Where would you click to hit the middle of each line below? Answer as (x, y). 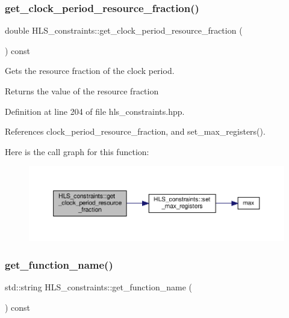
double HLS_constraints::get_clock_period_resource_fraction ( (124, 30)
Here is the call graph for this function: (77, 151)
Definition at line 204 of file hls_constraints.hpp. (95, 111)
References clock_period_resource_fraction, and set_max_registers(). (135, 131)
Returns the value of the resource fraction (82, 91)
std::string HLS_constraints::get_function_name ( (98, 287)
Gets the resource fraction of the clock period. (90, 71)
